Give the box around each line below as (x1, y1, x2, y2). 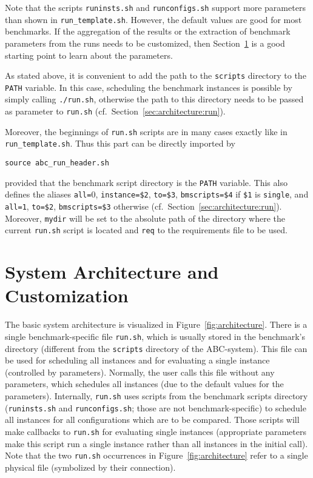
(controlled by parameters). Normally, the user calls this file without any (5, 365, 275, 378)
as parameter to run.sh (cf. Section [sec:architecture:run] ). (5, 105, 226, 118)
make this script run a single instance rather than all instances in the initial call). (5, 437, 308, 450)
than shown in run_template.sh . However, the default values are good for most (5, 13, 302, 25)
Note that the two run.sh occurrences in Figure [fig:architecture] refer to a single (5, 449, 308, 462)
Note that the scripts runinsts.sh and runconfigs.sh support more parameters (5, 1, 306, 13)
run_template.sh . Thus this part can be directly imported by (5, 137, 235, 150)
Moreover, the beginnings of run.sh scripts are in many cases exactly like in (5, 125, 288, 138)
